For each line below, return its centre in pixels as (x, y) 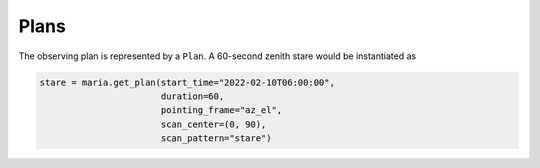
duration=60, (192, 96)
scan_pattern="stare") (216, 138)
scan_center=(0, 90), (213, 124)
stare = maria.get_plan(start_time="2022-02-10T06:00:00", (187, 82)
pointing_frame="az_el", (221, 110)
